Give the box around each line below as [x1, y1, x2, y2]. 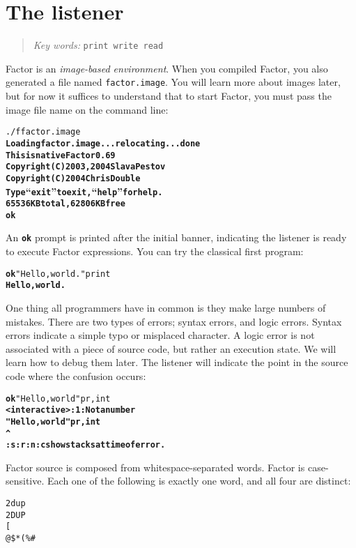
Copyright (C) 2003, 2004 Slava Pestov [6, 162, 166, 172]
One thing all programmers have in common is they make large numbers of [6, 300, 326, 315]
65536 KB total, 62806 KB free [6, 199, 125, 209]
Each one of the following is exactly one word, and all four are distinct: [47, 473, 351, 488]
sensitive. [6, 473, 45, 488]
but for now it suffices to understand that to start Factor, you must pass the [6, 89, 332, 103]
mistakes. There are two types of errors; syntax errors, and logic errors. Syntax [6, 314, 342, 328]
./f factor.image [6, 127, 81, 137]
